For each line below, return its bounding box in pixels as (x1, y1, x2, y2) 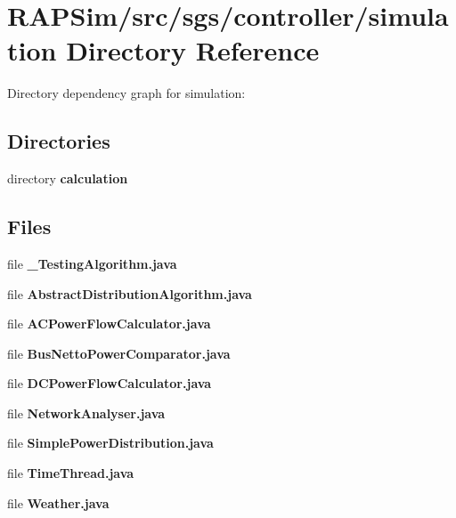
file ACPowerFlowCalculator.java (7, 314, 211, 333)
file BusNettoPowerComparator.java (7, 344, 231, 362)
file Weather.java (7, 493, 110, 512)
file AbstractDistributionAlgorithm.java (7, 284, 252, 303)
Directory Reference (66, 32, 320, 69)
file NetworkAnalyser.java (7, 403, 166, 422)
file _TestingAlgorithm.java (7, 254, 177, 272)
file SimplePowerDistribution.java (7, 433, 214, 452)
